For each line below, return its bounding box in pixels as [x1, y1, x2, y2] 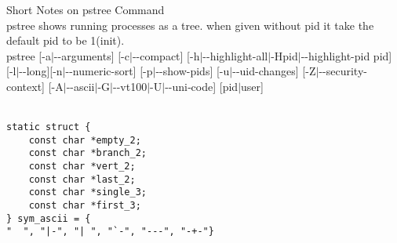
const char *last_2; [28, 173, 136, 185]
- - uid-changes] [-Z [232, 63, 316, 79]
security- [326, 63, 367, 79]
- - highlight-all [202, 47, 268, 63]
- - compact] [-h [132, 47, 200, 63]
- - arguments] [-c [53, 47, 129, 63]
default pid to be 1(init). [6, 32, 125, 49]
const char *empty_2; [28, 134, 141, 146]
